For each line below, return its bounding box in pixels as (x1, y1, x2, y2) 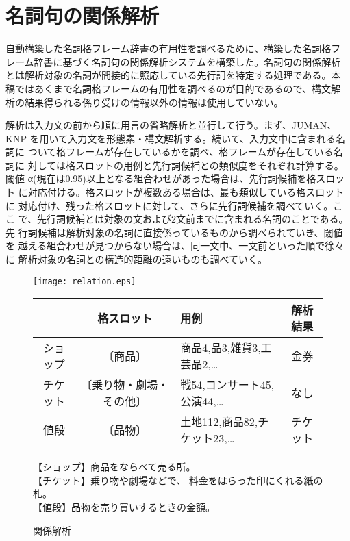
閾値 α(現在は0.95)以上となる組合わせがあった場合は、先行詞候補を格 (5, 171, 316, 186)
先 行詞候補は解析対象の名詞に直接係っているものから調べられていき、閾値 (5, 225, 343, 239)
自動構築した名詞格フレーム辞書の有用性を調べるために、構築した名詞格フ (5, 41, 341, 55)
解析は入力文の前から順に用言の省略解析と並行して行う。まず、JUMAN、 (5, 118, 337, 132)
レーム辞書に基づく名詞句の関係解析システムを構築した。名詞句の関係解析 (5, 54, 341, 68)
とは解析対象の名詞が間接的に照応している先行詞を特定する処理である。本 (5, 68, 341, 82)
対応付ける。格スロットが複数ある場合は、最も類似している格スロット (27, 185, 345, 199)
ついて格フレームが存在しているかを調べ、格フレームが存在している (27, 144, 334, 159)
